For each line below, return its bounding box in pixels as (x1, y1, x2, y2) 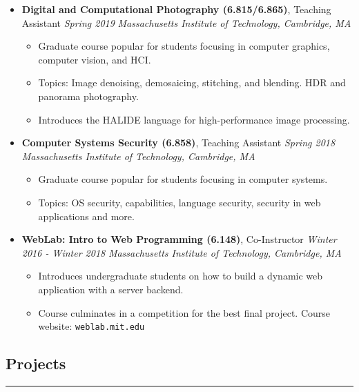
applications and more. (38, 208, 135, 223)
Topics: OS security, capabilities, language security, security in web (38, 195, 321, 209)
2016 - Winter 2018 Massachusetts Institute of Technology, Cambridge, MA (21, 245, 342, 259)
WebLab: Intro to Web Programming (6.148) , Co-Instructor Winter (21, 232, 337, 246)
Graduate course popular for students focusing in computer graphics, (38, 39, 330, 53)
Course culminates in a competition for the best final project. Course (38, 305, 331, 320)
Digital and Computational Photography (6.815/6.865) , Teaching (21, 2, 331, 16)
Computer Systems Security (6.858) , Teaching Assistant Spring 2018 (21, 135, 336, 150)
